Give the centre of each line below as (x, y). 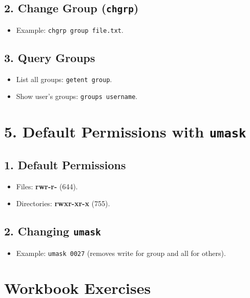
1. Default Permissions (65, 164)
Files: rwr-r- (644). (47, 186)
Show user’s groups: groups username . (77, 96)
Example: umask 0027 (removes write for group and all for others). (121, 253)
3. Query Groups (50, 57)
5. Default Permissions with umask (125, 132)
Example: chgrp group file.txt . (70, 29)
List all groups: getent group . (64, 79)
